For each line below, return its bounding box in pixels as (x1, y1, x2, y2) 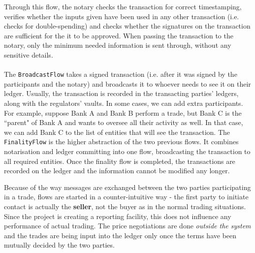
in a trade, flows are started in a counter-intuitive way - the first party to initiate (4, 191, 249, 202)
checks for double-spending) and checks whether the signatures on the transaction (4, 21, 251, 31)
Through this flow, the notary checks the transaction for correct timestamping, (4, 1, 242, 11)
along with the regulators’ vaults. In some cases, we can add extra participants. (4, 98, 243, 108)
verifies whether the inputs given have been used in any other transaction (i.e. (4, 11, 239, 21)
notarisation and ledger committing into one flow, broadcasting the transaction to (4, 146, 251, 157)
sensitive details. (4, 49, 53, 60)
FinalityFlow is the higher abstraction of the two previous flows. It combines (4, 136, 239, 147)
